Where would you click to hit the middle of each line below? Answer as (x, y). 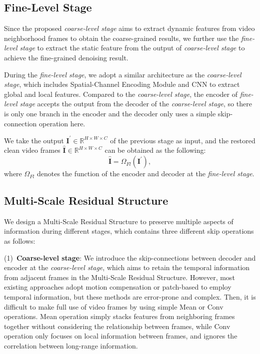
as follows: (20, 241)
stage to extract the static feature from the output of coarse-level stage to (132, 48)
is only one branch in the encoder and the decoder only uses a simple (110, 113)
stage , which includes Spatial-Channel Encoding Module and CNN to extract (122, 84)
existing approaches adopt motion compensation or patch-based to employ (118, 287)
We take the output (34, 140)
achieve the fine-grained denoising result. (66, 57)
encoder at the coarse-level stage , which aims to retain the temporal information (127, 267)
